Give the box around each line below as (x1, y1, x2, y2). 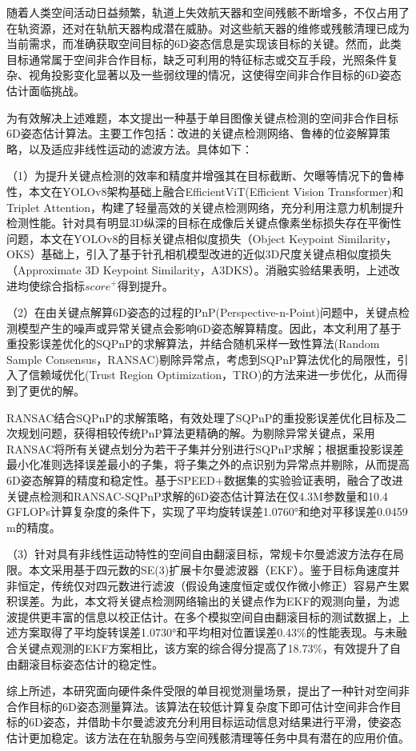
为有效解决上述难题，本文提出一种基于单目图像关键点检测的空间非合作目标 (6, 109, 398, 126)
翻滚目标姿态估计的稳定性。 (17, 655, 163, 672)
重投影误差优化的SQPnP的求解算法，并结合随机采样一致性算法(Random (6, 335, 380, 352)
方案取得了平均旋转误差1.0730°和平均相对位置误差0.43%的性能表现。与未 (17, 624, 396, 641)
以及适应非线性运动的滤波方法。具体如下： (28, 140, 253, 157)
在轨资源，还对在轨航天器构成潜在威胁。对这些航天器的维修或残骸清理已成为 (6, 19, 410, 36)
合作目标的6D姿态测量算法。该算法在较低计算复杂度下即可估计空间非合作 (6, 697, 390, 714)
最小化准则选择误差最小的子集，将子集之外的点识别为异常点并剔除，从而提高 (6, 456, 410, 473)
